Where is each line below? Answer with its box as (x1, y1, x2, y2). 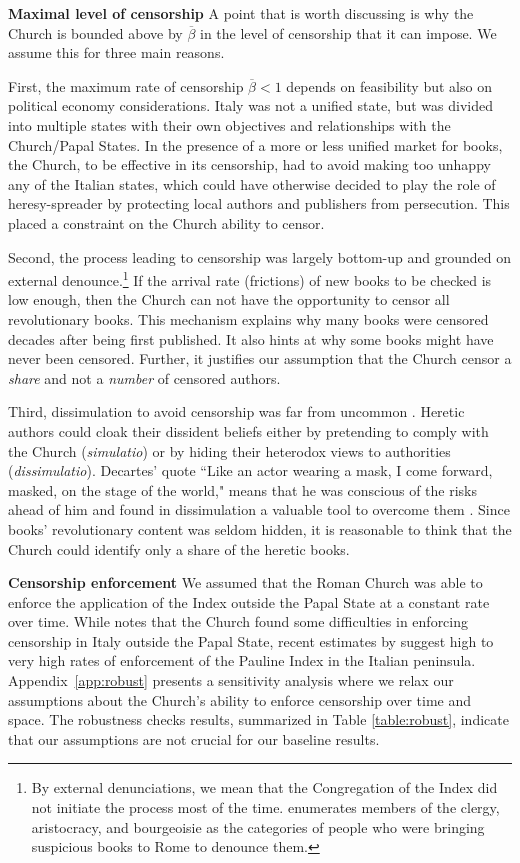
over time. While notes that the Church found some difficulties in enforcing (8, 611, 469, 632)
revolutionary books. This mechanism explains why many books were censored (8, 308, 489, 329)
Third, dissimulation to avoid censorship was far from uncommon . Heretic (8, 401, 465, 422)
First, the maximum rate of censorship (8, 75, 244, 96)
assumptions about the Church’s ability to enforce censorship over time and (8, 689, 472, 710)
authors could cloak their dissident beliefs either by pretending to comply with (8, 420, 489, 441)
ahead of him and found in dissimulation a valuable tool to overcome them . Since (8, 499, 510, 520)
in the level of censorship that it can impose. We (200, 22, 497, 43)
